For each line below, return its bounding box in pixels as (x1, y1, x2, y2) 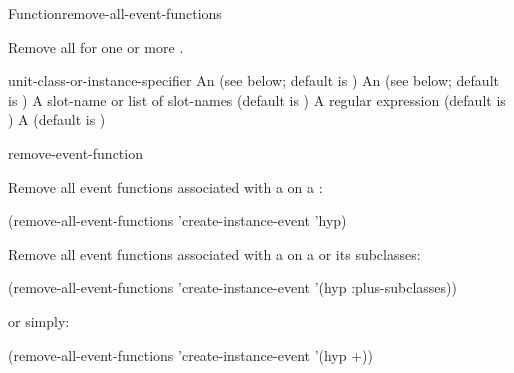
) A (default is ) (8, 109, 106, 130)
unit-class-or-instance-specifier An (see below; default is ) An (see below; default (8, 70, 499, 91)
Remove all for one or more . (8, 36, 184, 57)
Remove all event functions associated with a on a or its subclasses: (8, 243, 421, 264)
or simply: (8, 310, 70, 331)
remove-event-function (8, 142, 143, 163)
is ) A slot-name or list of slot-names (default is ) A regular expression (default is (8, 89, 506, 110)
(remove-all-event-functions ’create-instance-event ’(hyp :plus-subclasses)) (8, 277, 457, 298)
